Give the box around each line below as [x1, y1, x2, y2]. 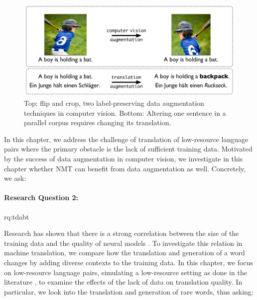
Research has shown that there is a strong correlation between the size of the [4, 228, 239, 238]
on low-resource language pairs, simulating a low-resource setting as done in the [4, 267, 247, 277]
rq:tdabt [4, 211, 29, 222]
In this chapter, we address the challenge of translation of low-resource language [4, 134, 249, 144]
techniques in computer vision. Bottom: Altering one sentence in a [24, 107, 226, 118]
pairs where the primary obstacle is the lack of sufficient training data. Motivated [4, 144, 253, 154]
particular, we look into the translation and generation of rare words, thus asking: [4, 286, 254, 297]
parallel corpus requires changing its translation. [24, 117, 171, 128]
